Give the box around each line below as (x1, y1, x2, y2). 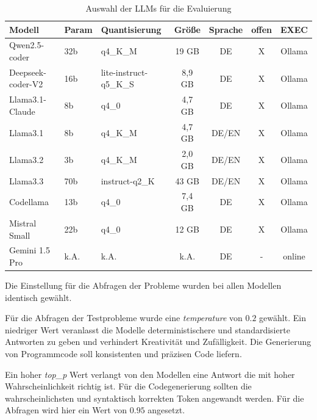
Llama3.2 (9, 153, 44, 165)
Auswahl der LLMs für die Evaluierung (85, 2, 232, 14)
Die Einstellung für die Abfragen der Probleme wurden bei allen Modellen (5, 279, 282, 292)
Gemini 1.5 (9, 244, 50, 256)
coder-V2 (9, 78, 43, 90)
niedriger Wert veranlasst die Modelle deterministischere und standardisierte (5, 323, 290, 336)
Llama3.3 (9, 174, 44, 187)
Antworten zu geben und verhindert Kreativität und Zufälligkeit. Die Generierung (5, 335, 312, 348)
